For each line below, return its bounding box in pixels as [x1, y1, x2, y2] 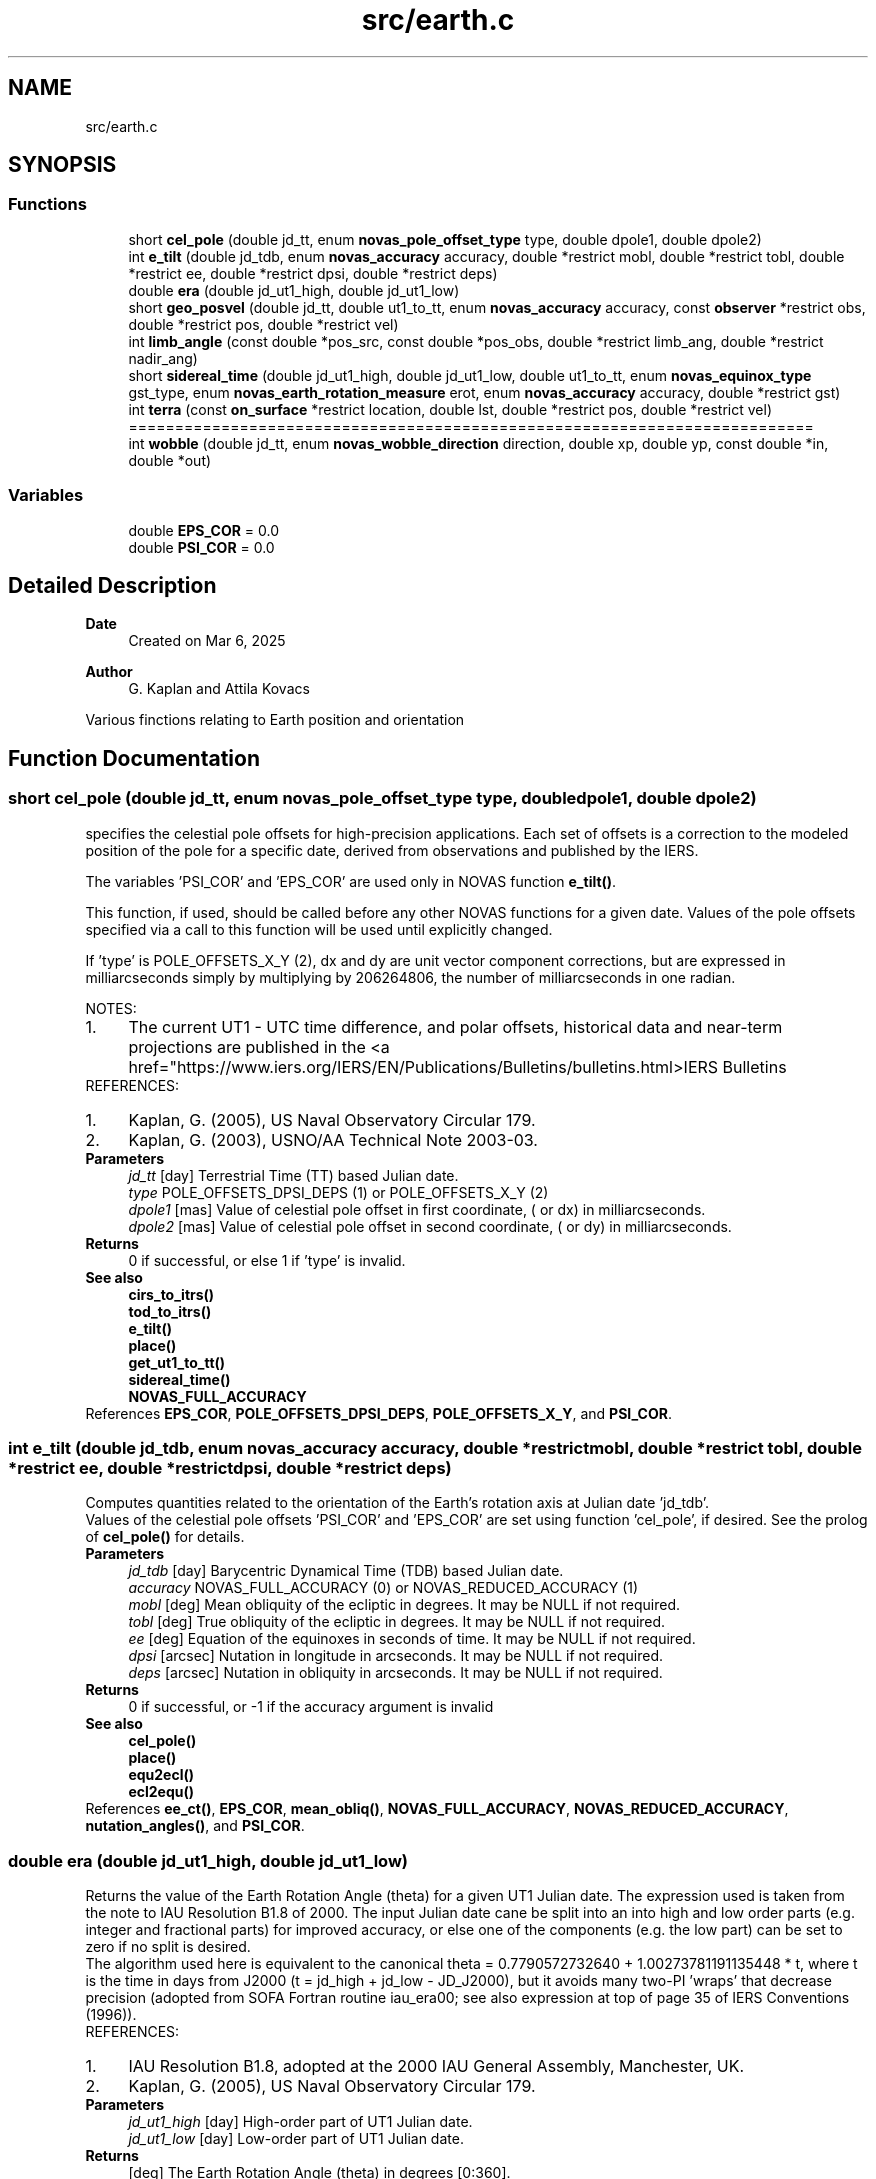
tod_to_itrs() [128, 1302, 212, 1320]
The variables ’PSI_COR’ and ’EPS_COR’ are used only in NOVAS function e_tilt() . [85, 872, 617, 890]
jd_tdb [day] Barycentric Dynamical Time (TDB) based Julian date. [128, 1562, 564, 1580]
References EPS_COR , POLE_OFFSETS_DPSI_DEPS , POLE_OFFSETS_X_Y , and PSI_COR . [85, 1404, 672, 1422]
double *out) [128, 451, 212, 469]
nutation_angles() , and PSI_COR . [85, 1817, 305, 1835]
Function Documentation [8, 745, 260, 771]
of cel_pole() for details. [85, 1528, 245, 1546]
